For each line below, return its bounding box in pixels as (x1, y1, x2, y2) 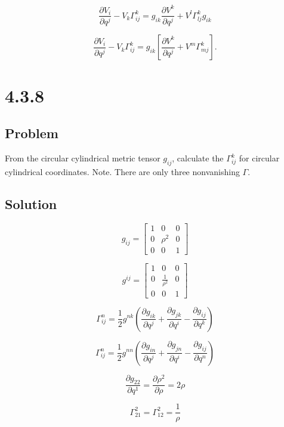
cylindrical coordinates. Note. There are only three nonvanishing (5, 165, 240, 177)
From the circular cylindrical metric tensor (5, 152, 160, 164)
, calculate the (172, 152, 224, 164)
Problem (5, 124, 58, 142)
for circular (239, 152, 280, 164)
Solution (5, 194, 57, 213)
